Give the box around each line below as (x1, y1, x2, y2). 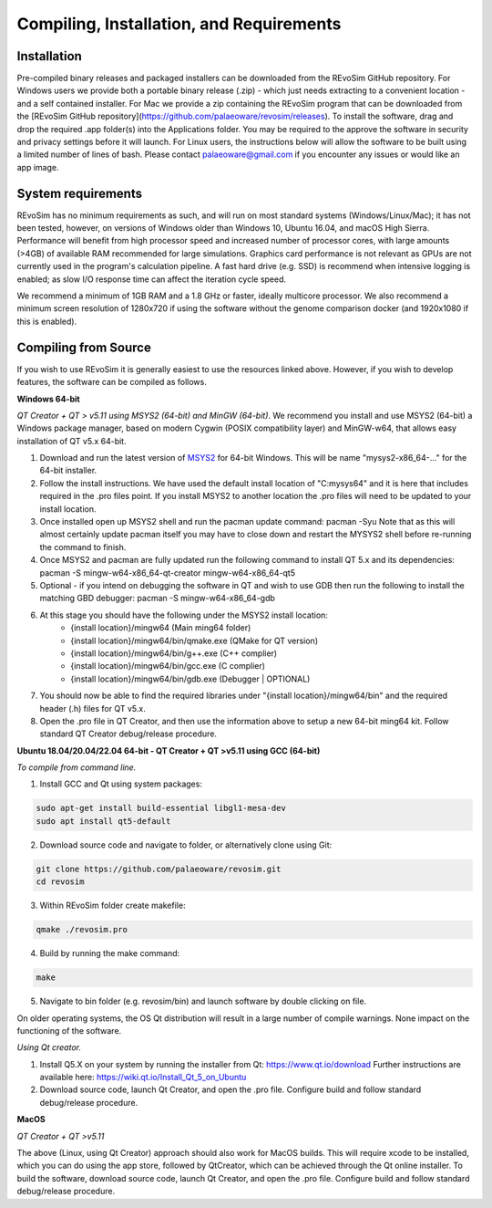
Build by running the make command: (39, 948, 180, 959)
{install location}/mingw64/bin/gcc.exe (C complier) (70, 661, 266, 672)
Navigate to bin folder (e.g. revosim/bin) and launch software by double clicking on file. (39, 995, 367, 1007)
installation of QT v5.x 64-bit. (16, 435, 127, 446)
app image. (16, 161, 59, 172)
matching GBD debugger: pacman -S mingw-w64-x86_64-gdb (39, 593, 275, 604)
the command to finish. (39, 541, 127, 552)
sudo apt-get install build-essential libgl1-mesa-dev (36, 803, 286, 814)
